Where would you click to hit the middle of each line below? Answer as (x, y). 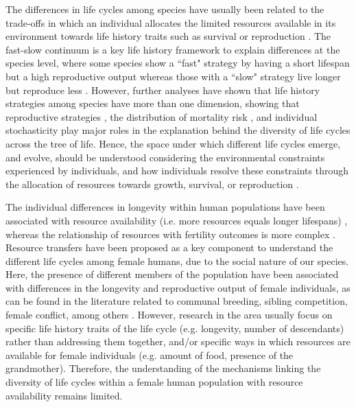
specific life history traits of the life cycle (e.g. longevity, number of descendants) (175, 328)
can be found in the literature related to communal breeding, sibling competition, (177, 301)
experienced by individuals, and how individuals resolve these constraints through (177, 171)
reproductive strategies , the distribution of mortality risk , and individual (162, 116)
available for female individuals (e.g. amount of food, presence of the (150, 354)
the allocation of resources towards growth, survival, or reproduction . (152, 184)
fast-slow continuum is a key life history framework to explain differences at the (173, 49)
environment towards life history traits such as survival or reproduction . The (168, 36)
